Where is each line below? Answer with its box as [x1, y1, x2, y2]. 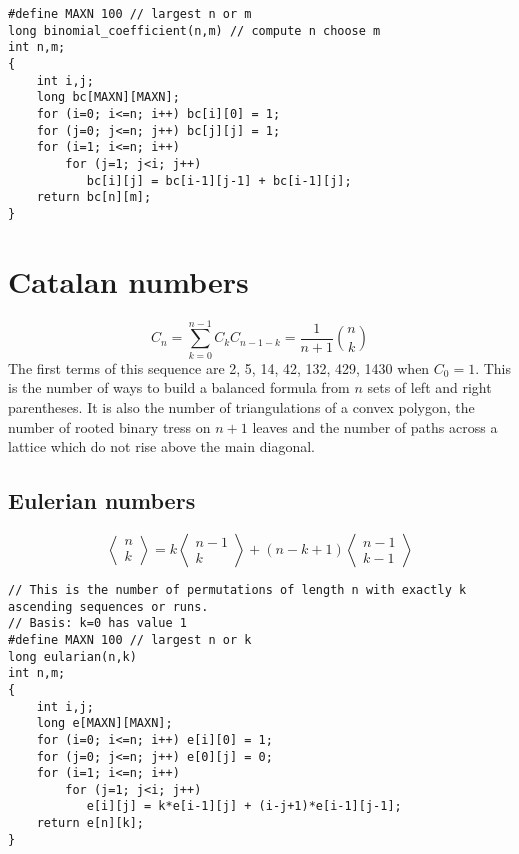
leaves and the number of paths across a [252, 416, 498, 437]
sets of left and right [367, 377, 492, 398]
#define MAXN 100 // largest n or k [8, 632, 252, 647]
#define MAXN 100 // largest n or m [8, 7, 252, 21]
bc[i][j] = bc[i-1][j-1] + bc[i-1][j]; [86, 173, 352, 188]
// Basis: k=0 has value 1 [8, 616, 187, 631]
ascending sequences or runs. [8, 599, 209, 614]
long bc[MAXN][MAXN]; [36, 90, 180, 105]
